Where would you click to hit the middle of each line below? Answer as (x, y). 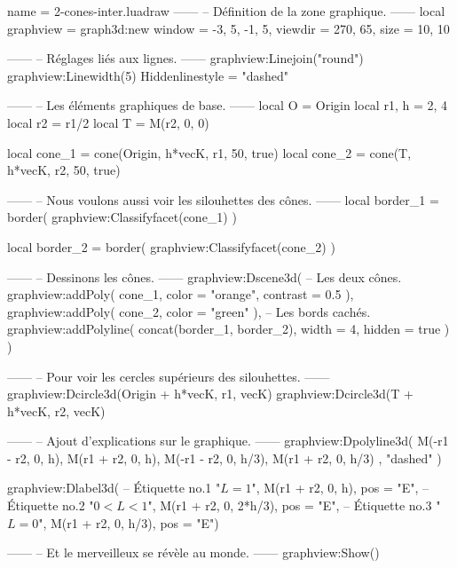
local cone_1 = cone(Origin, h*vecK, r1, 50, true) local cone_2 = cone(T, (209, 152)
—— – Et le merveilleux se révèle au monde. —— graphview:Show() (193, 552)
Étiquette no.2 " (51, 505)
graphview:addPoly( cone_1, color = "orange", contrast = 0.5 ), (181, 294)
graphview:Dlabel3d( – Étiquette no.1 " (114, 488)
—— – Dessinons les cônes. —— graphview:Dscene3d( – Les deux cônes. (205, 276)
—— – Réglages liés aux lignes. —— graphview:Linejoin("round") (185, 58)
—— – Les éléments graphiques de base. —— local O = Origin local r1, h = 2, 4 (228, 105)
